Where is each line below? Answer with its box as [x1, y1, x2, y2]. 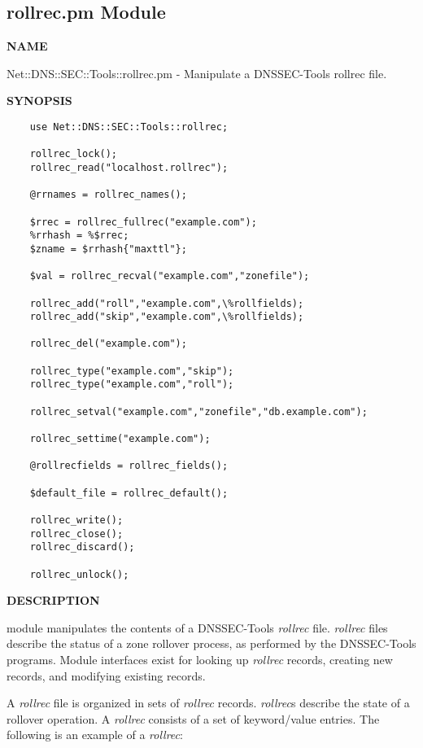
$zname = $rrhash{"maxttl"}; [29, 243, 187, 255]
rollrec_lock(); [29, 148, 118, 160]
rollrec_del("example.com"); [29, 338, 187, 350]
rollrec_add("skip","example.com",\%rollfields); [29, 311, 304, 323]
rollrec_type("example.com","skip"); [29, 365, 234, 377]
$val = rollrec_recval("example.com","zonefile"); [29, 270, 310, 282]
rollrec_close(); [29, 527, 124, 540]
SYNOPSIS [7, 92, 72, 109]
